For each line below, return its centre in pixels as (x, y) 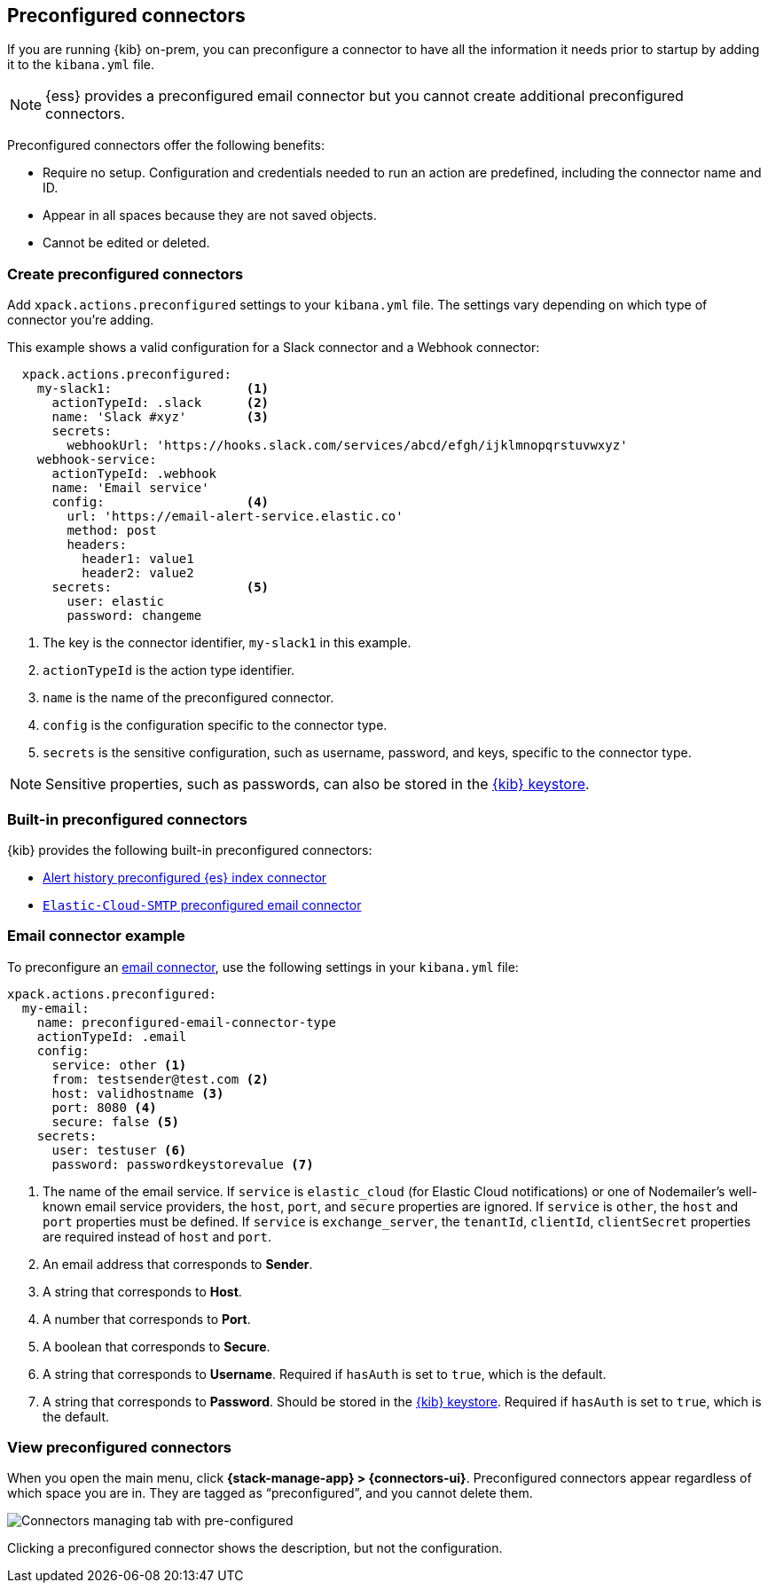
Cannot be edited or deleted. (126, 243)
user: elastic (116, 602)
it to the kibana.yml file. (81, 65)
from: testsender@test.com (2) (161, 1079)
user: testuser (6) (119, 1150)
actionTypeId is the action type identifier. (169, 670)
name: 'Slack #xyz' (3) (161, 417)
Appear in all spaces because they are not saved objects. (210, 215)
